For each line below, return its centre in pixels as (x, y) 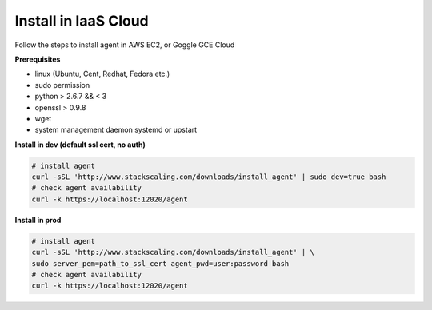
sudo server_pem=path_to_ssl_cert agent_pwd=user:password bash (160, 263)
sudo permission (62, 85)
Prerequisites (38, 59)
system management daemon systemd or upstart (116, 130)
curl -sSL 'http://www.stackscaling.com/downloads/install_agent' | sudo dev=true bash (209, 177)
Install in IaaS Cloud (82, 21)
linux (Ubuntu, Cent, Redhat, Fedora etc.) (102, 74)
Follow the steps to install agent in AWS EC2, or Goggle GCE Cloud (125, 45)
